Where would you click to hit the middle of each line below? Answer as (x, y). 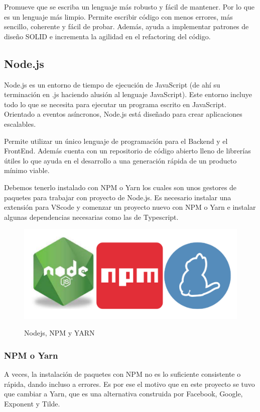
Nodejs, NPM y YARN (59, 333)
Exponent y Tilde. (32, 403)
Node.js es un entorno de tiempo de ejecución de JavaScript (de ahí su (112, 84)
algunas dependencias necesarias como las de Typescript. (91, 217)
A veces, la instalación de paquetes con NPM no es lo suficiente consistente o (122, 374)
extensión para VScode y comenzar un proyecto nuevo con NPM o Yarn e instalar (130, 207)
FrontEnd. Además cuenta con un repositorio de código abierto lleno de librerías (127, 151)
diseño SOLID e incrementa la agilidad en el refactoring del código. (107, 36)
